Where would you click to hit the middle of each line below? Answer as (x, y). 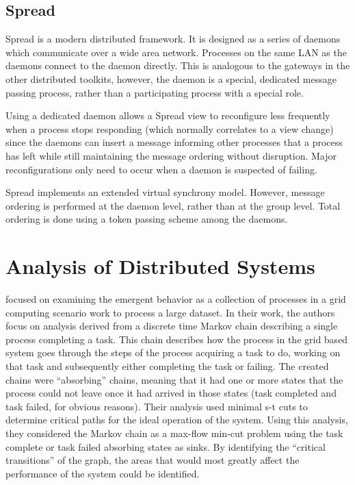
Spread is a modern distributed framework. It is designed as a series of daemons (173, 39)
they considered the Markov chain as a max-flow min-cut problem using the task (174, 433)
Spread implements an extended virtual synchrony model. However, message (165, 192)
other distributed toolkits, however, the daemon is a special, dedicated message (171, 78)
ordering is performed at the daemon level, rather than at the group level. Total (173, 205)
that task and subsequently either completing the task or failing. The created (167, 366)
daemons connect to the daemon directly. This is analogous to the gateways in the (178, 65)
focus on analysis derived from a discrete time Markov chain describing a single (172, 326)
